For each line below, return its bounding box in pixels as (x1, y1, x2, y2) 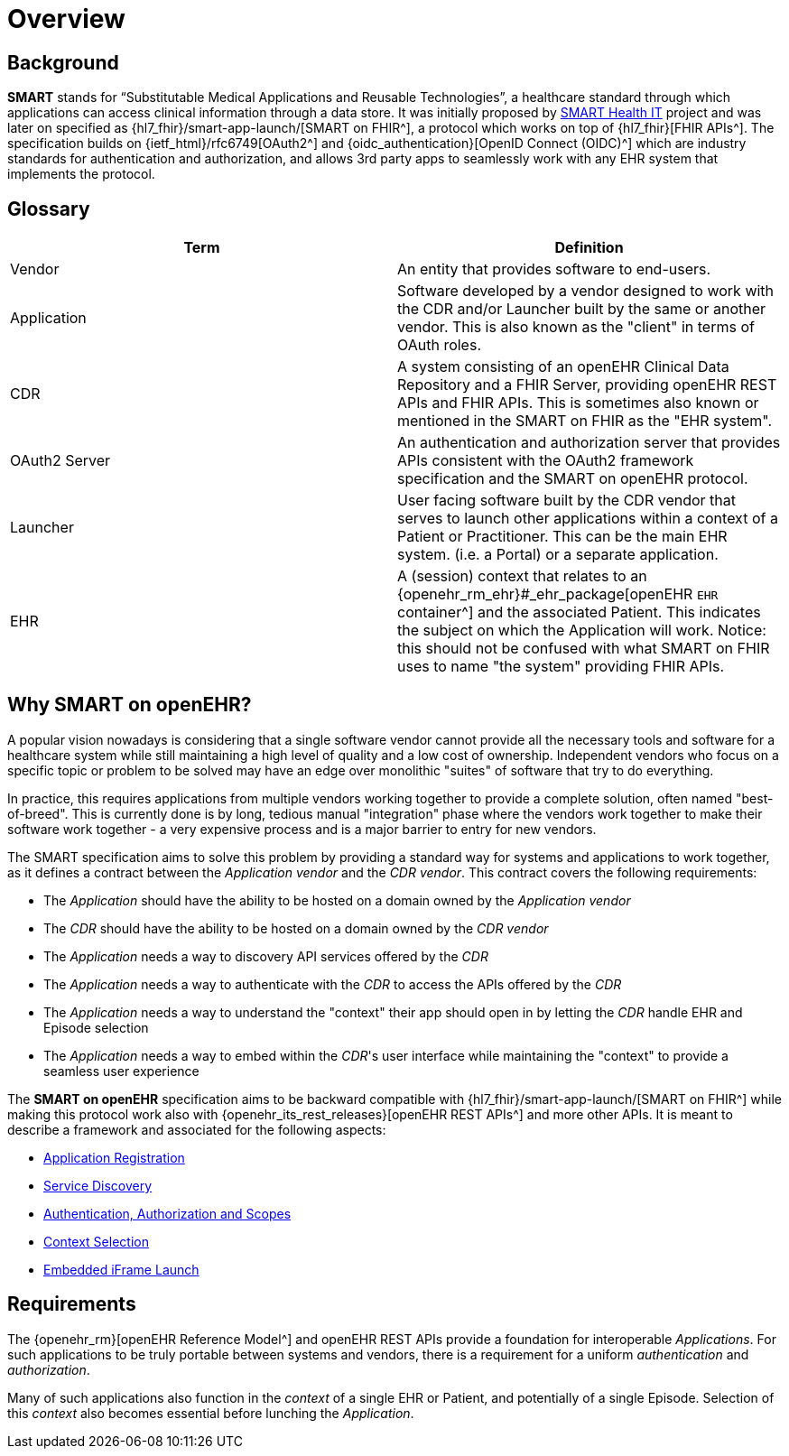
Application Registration (43, 1149, 185, 1165)
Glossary (7, 197, 90, 220)
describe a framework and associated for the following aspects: (7, 1121, 386, 1137)
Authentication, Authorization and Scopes (43, 1205, 292, 1221)
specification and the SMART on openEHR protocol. (397, 469, 748, 488)
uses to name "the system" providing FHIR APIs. (397, 657, 725, 676)
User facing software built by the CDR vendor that (397, 491, 736, 510)
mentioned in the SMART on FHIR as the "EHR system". (397, 412, 773, 431)
